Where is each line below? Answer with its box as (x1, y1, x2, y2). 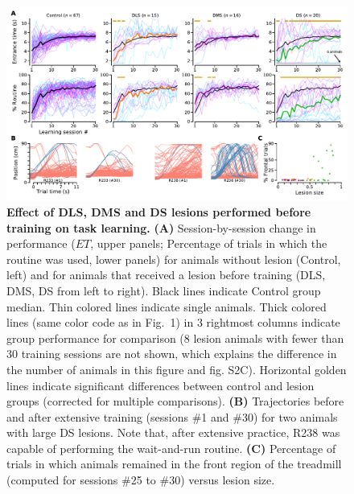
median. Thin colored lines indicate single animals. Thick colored (6, 298, 327, 315)
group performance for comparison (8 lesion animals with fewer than (6, 329, 344, 346)
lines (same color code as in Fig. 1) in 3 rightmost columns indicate (6, 314, 340, 331)
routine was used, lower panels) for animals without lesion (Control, (6, 250, 341, 267)
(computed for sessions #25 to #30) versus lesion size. (6, 471, 275, 488)
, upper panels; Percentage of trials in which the (90, 235, 327, 252)
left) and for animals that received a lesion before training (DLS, (6, 266, 326, 283)
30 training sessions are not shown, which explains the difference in (6, 345, 337, 362)
